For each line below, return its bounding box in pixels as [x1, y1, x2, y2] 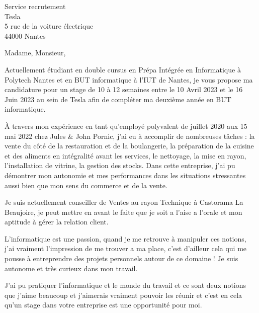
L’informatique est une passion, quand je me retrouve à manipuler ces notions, [5, 233, 246, 244]
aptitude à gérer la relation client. [5, 216, 109, 227]
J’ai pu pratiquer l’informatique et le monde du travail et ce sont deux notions [5, 280, 246, 290]
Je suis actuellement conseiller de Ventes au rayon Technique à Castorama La [5, 197, 243, 207]
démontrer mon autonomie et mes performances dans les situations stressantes [5, 170, 246, 180]
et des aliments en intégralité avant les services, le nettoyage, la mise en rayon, [5, 150, 246, 161]
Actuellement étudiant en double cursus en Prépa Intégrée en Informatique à [5, 64, 241, 74]
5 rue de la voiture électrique [5, 21, 94, 31]
